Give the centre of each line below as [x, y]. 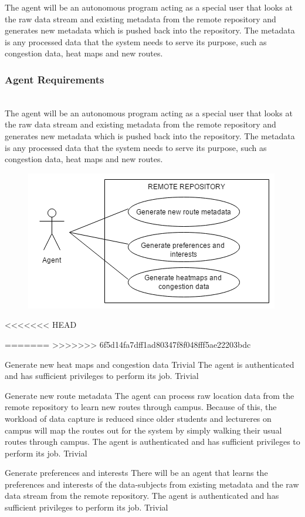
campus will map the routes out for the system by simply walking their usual [143, 430]
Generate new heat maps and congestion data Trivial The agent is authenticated [150, 364]
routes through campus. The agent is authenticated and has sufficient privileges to [152, 442]
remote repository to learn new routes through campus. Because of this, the [141, 407]
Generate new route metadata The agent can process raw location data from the [150, 395]
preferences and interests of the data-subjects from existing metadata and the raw [152, 484]
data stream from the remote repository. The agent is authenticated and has [142, 496]
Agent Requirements [55, 79]
